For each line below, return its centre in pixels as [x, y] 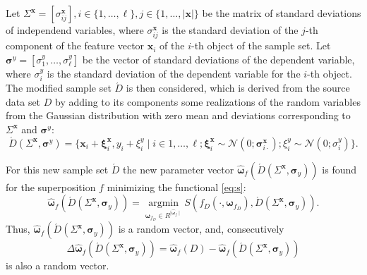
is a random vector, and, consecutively [201, 229]
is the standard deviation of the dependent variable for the [174, 73]
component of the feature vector [75, 45]
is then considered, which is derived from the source [238, 88]
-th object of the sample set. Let [261, 45]
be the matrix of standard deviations [282, 13]
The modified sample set [59, 88]
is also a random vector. [58, 265]
